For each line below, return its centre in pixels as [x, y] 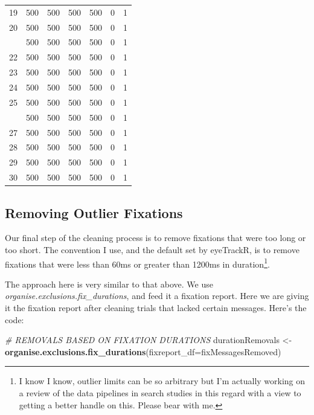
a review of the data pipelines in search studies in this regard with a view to [160, 392]
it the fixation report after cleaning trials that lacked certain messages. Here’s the [156, 307]
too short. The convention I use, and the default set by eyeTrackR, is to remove [152, 249]
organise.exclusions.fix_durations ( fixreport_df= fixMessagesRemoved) [143, 351]
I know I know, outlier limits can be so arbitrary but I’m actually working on [162, 381]
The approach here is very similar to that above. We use [109, 284]
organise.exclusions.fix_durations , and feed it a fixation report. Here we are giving [157, 296]
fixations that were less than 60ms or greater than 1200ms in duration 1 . [137, 263]
